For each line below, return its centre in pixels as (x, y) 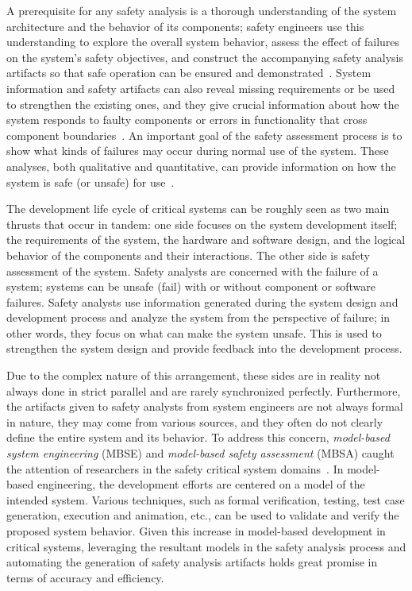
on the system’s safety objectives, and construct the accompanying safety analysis (205, 57)
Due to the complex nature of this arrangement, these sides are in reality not (194, 375)
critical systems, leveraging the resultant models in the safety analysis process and (206, 546)
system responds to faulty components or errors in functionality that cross (187, 120)
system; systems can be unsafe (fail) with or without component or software (191, 286)
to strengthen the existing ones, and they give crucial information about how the (203, 104)
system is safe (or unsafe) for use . (90, 182)
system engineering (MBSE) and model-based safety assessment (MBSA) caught (200, 453)
